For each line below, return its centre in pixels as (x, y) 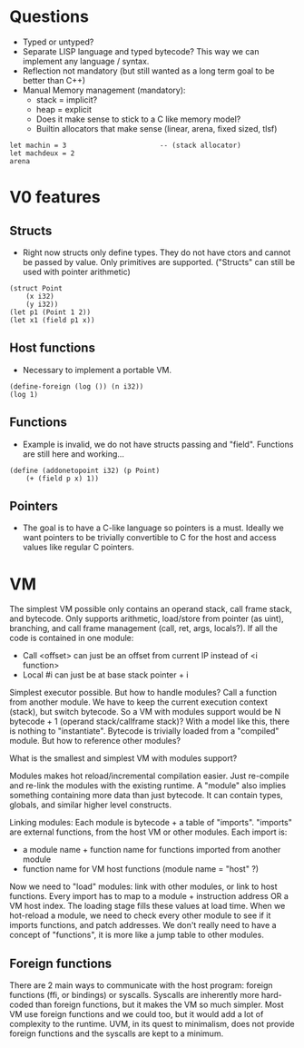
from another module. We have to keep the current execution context (138, 702)
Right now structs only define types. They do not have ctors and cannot (157, 252)
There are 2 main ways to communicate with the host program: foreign (142, 985)
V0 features (55, 198)
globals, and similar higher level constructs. (91, 805)
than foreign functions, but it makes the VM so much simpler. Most (159, 1004)
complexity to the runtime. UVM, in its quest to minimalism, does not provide (152, 1024)
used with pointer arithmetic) (77, 272)
